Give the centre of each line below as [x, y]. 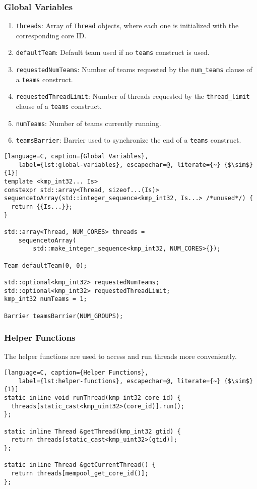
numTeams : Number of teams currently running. [88, 123]
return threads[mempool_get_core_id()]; [80, 473]
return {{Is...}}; [42, 207]
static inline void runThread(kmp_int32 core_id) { [92, 398]
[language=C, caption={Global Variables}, [76, 157]
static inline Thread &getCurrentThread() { [80, 465]
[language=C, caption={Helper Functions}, [76, 373]
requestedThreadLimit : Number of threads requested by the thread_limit [133, 96]
